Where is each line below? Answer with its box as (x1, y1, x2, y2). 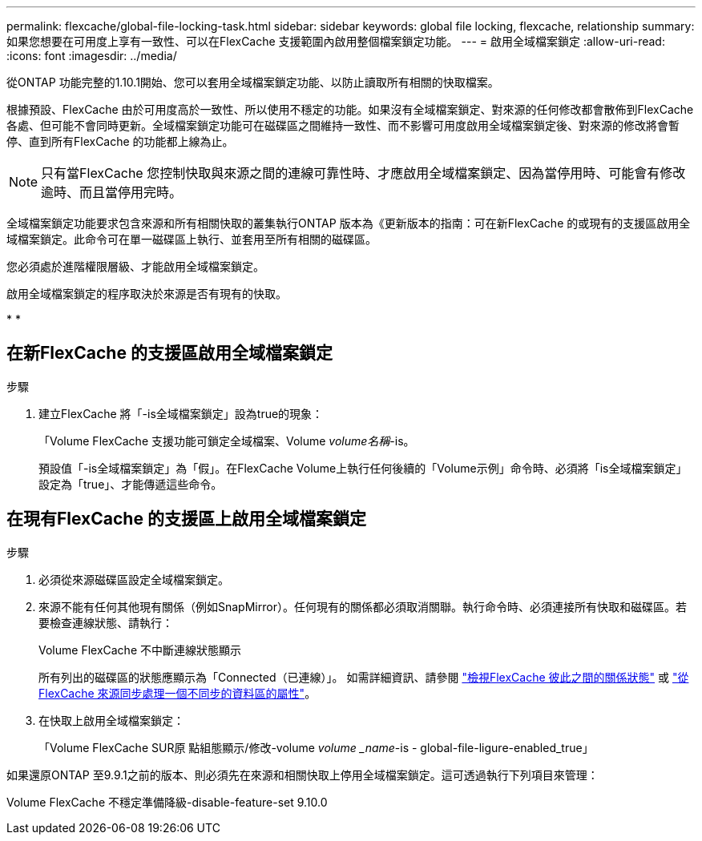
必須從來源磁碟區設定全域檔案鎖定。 (38, 572, 229, 586)
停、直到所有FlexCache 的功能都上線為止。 (6, 135, 234, 148)
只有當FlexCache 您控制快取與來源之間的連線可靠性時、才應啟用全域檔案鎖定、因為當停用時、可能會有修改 (41, 165, 686, 181)
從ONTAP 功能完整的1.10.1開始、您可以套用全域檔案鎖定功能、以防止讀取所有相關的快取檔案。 (6, 75, 499, 89)
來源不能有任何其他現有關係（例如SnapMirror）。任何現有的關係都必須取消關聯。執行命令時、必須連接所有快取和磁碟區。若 (38, 599, 687, 614)
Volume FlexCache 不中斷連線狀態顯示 (38, 642, 241, 657)
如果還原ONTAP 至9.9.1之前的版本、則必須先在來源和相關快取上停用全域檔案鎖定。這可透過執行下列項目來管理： (6, 767, 599, 782)
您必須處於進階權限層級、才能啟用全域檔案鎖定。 (6, 260, 264, 273)
